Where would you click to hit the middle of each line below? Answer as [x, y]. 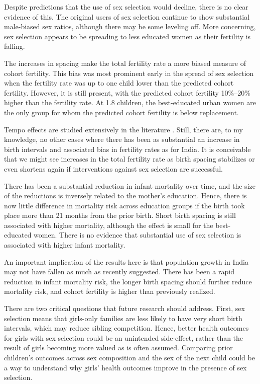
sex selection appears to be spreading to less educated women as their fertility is [127, 36]
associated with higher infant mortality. [65, 245]
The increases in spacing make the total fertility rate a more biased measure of [125, 63]
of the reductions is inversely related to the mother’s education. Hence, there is [125, 196]
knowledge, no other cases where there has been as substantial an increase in [122, 139]
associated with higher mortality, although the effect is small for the [109, 225]
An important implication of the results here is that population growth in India [126, 261]
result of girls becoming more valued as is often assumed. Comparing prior [118, 348]
